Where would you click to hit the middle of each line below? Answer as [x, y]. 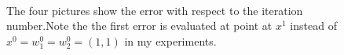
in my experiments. [170, 40]
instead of [313, 26]
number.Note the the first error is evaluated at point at [139, 26]
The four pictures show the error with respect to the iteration [155, 10]
